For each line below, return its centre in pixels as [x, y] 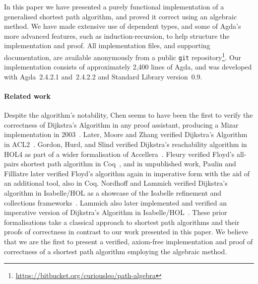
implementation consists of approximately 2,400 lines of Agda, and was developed [128, 67]
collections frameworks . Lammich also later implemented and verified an [115, 202]
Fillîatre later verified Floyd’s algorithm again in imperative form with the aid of [127, 173]
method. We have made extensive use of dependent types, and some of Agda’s [123, 26]
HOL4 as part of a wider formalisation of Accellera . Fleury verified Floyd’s [119, 154]
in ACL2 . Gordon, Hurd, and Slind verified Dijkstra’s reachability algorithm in [126, 144]
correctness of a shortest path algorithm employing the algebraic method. [116, 251]
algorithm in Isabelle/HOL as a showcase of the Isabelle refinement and [113, 193]
